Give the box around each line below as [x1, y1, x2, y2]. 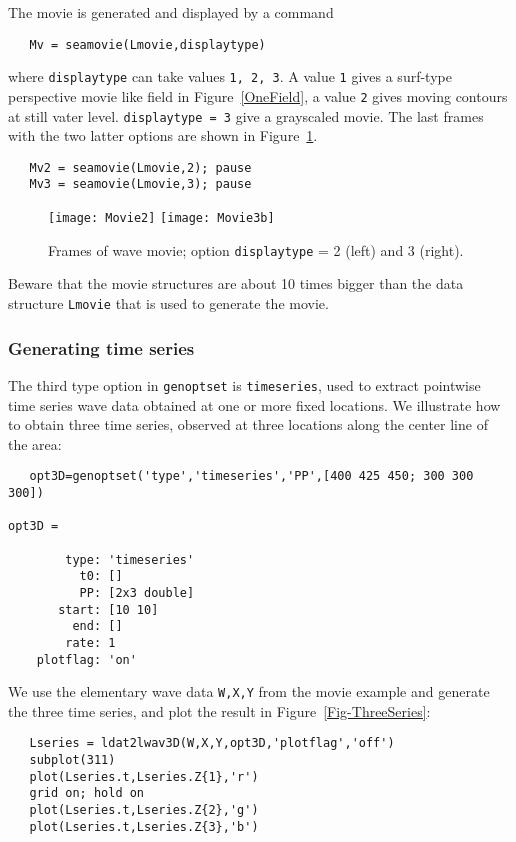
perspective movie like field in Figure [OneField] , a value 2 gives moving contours [8, 85, 508, 106]
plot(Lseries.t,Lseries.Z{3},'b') [29, 819, 259, 834]
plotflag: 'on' [36, 652, 137, 667]
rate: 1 [65, 635, 116, 650]
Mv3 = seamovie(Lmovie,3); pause [29, 177, 252, 192]
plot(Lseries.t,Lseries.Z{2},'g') [29, 803, 259, 818]
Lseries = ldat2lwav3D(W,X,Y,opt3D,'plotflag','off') [29, 736, 395, 751]
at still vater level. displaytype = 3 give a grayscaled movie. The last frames [8, 105, 484, 126]
